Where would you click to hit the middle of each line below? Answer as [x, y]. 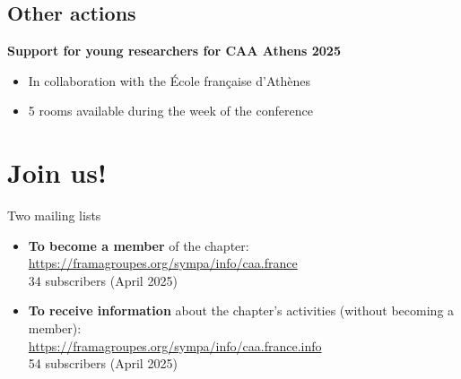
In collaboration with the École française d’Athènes [170, 80]
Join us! [57, 172]
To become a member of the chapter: [139, 245]
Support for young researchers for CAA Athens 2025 [174, 51]
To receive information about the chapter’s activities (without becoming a [241, 310]
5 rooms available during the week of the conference [170, 111]
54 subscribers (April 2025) [103, 363]
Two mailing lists [54, 215]
